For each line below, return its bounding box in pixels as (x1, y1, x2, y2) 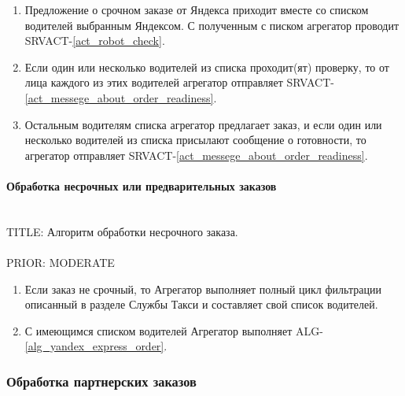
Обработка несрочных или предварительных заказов (6, 177, 277, 194)
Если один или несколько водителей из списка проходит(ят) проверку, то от (24, 58, 389, 75)
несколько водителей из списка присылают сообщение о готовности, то (24, 131, 366, 148)
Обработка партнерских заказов (6, 371, 197, 390)
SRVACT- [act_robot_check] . (24, 32, 165, 49)
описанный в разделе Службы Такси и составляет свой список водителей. (24, 296, 378, 313)
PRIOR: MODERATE (6, 254, 115, 270)
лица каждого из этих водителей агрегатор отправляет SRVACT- (24, 74, 334, 91)
